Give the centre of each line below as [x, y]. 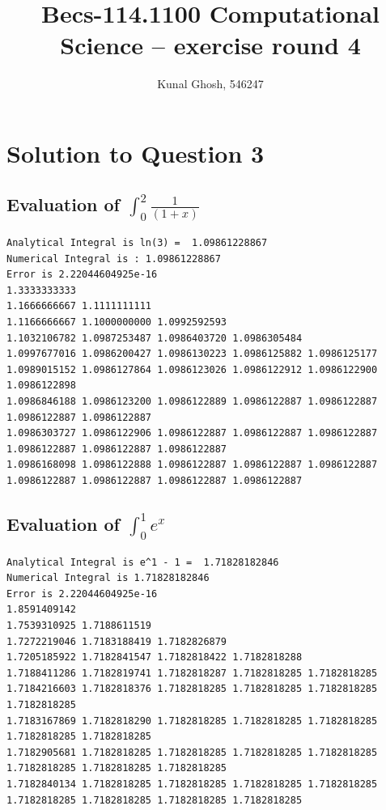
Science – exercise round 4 [210, 45]
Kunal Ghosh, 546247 [210, 84]
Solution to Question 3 [136, 153]
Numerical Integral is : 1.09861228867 [114, 259]
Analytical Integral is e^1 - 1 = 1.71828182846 [143, 562]
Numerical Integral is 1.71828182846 [108, 578]
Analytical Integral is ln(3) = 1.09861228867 [137, 243]
